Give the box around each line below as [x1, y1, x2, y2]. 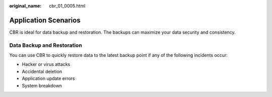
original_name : [9, 3, 42, 9]
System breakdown [22, 82, 62, 88]
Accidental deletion [22, 68, 62, 74]
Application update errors [22, 75, 75, 81]
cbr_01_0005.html [49, 3, 86, 9]
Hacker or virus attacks [22, 61, 71, 67]
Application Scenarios [9, 16, 81, 25]
